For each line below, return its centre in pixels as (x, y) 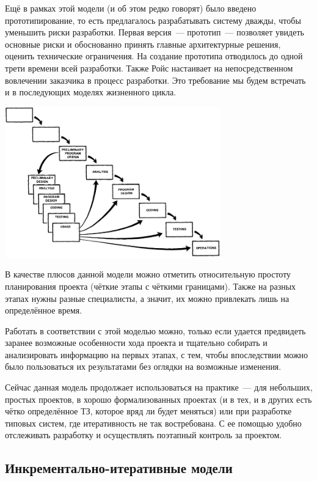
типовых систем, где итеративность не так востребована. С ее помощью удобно (153, 423)
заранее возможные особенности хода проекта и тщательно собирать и (136, 343)
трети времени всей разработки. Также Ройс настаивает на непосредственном (149, 68)
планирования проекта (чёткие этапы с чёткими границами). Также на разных (151, 286)
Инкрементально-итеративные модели (119, 468)
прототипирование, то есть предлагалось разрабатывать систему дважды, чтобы (153, 20)
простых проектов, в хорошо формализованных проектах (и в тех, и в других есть (158, 399)
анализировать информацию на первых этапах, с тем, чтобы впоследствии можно (157, 354)
